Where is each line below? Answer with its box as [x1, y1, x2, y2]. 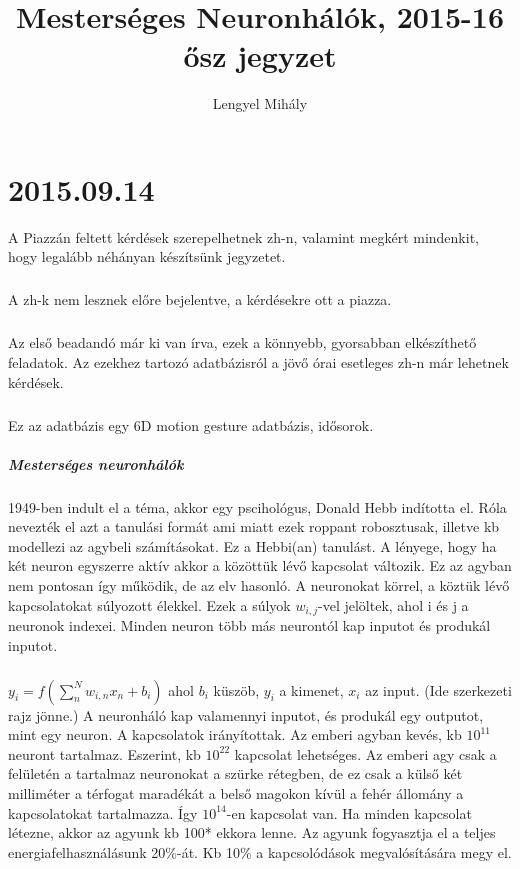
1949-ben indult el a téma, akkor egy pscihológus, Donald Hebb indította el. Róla [8, 496, 507, 517]
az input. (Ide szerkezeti [365, 679, 512, 700]
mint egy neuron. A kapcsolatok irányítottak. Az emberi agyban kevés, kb [8, 724, 462, 745]
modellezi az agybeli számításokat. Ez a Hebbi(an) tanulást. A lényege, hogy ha [8, 535, 497, 556]
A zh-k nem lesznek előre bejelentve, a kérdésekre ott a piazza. [8, 289, 392, 310]
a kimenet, [279, 679, 344, 700]
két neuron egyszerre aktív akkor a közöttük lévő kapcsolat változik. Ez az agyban [8, 555, 512, 576]
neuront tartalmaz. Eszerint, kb [8, 743, 201, 764]
